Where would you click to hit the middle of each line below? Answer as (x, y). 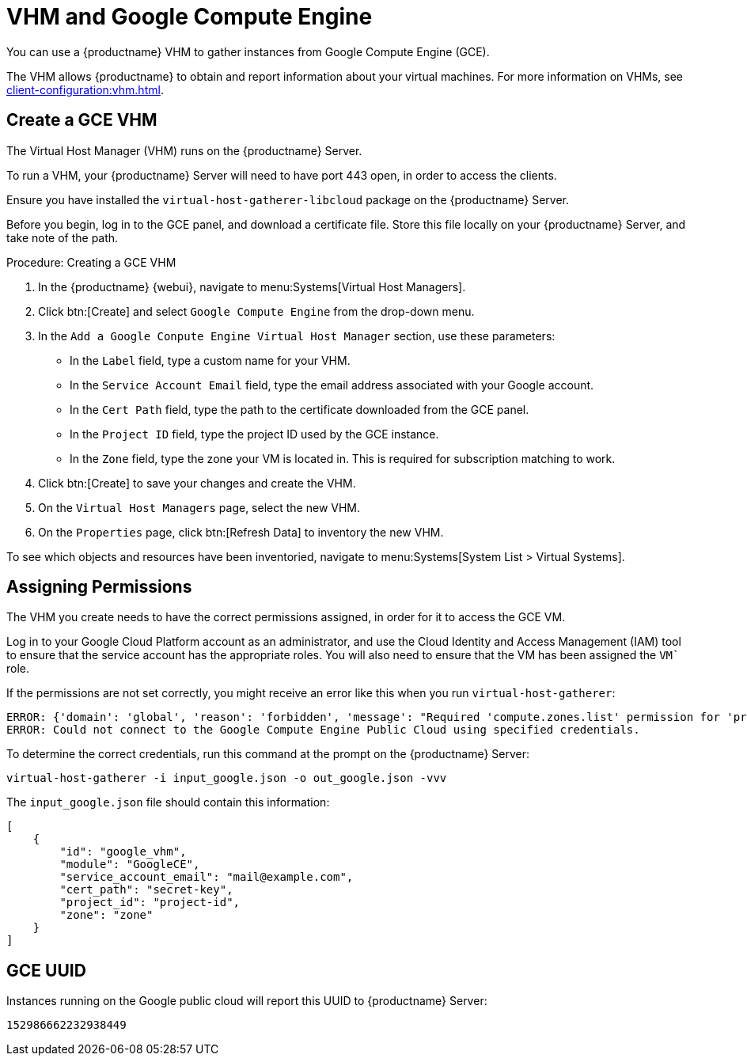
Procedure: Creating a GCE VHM (91, 262)
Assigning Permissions (99, 587)
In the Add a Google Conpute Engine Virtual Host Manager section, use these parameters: (297, 336)
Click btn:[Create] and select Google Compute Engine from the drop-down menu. (256, 311)
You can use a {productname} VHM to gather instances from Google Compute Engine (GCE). (248, 51)
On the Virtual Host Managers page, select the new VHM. (199, 507)
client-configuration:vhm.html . (85, 89)
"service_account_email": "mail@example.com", (207, 877)
